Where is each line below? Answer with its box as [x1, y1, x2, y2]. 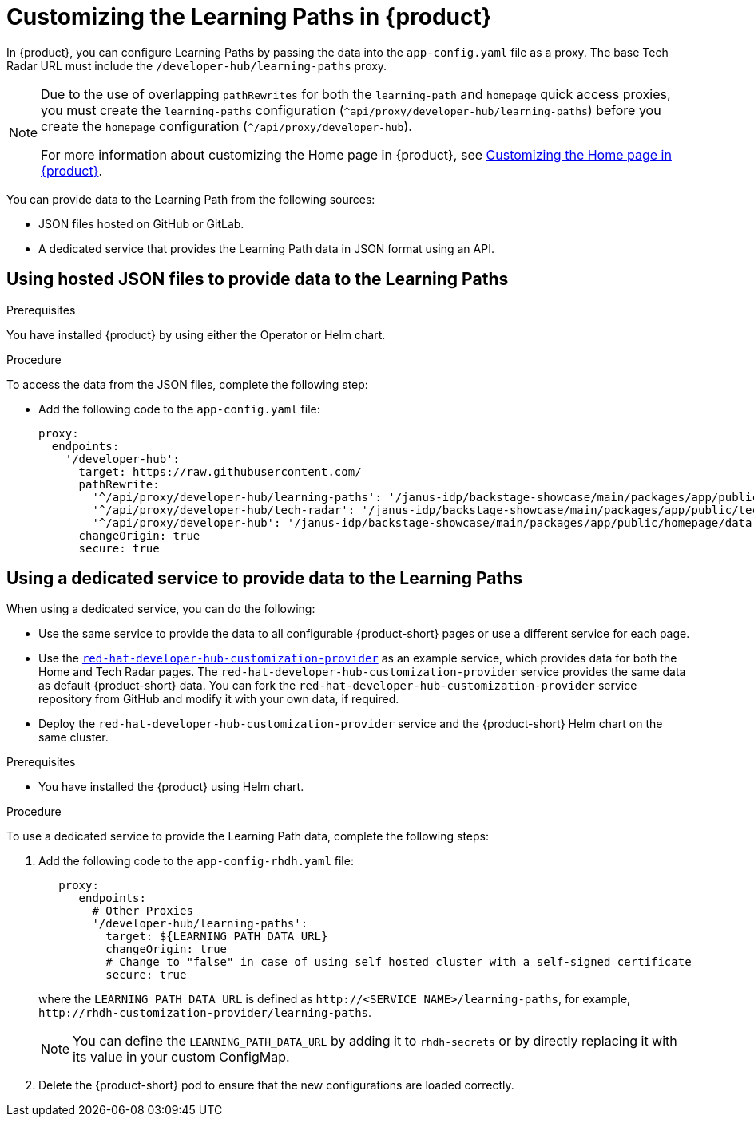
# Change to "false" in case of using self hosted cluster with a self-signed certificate [105, 955, 692, 969]
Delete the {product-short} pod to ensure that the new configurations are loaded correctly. [38, 1078, 514, 1093]
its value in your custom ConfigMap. [73, 1049, 290, 1066]
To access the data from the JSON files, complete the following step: [6, 377, 368, 391]
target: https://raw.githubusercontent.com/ [78, 465, 362, 478]
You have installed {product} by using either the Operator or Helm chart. [6, 327, 386, 342]
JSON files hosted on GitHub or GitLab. [38, 216, 244, 231]
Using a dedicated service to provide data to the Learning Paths [6, 568, 523, 589]
